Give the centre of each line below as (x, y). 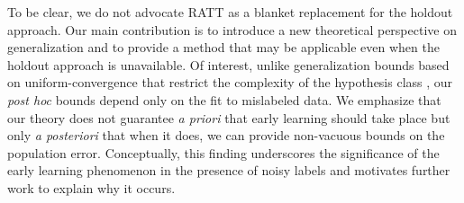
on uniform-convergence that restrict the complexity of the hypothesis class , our (230, 82)
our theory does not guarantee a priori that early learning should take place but (229, 117)
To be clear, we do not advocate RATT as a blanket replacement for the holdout (230, 12)
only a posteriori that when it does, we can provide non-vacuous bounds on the (226, 135)
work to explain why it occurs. (91, 187)
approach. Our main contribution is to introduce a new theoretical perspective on (232, 29)
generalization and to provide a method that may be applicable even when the (223, 47)
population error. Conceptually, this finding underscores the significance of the (223, 152)
